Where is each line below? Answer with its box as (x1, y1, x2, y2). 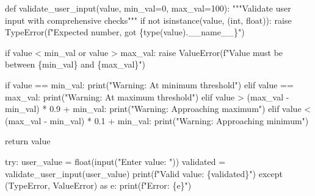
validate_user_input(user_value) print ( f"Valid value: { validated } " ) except (5, 167, 283, 180)
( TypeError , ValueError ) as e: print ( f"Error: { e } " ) (5, 179, 192, 192)
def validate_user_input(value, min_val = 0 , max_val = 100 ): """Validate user (5, 2, 291, 14)
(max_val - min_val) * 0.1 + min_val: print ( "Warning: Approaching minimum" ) (5, 114, 309, 127)
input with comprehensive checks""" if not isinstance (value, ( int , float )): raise (5, 13, 292, 26)
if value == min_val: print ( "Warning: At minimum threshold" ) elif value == (5, 78, 294, 91)
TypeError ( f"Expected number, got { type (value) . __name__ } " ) (5, 26, 245, 38)
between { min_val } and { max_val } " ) (5, 58, 146, 71)
